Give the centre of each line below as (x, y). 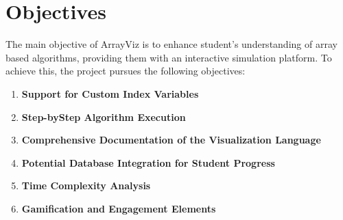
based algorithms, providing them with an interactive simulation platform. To (169, 57)
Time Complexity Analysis (86, 185)
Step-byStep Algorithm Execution (104, 116)
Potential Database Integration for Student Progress (148, 162)
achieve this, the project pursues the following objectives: (126, 71)
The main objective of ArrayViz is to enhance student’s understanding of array (171, 44)
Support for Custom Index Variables (110, 93)
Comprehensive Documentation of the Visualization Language (171, 140)
